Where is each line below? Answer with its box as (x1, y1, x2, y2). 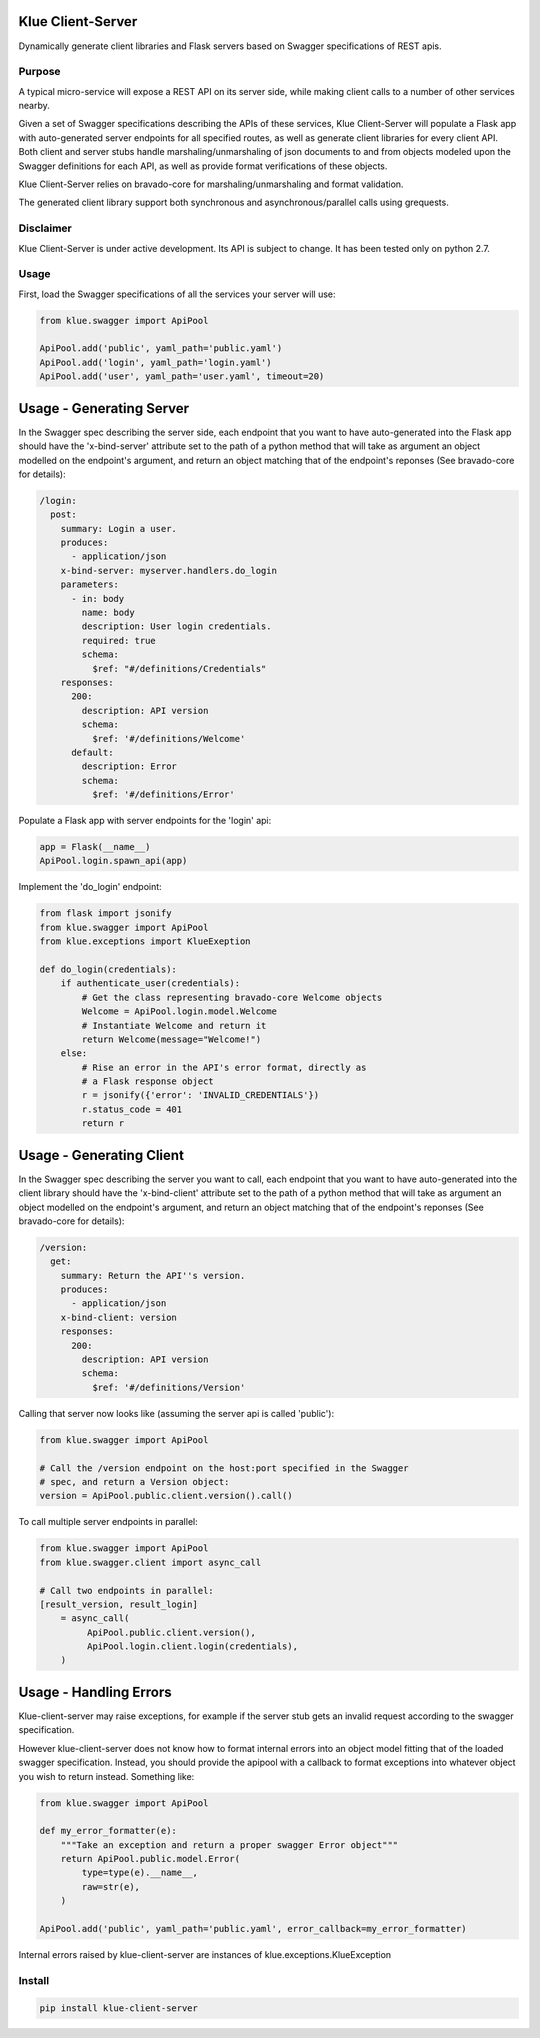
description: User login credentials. (81, 621, 272, 632)
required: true (81, 635, 157, 646)
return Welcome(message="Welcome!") (81, 1033, 262, 1045)
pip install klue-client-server (39, 2002, 199, 2014)
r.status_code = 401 (81, 1103, 183, 1115)
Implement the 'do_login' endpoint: (18, 881, 162, 893)
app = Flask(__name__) (39, 841, 151, 853)
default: (71, 746, 114, 758)
